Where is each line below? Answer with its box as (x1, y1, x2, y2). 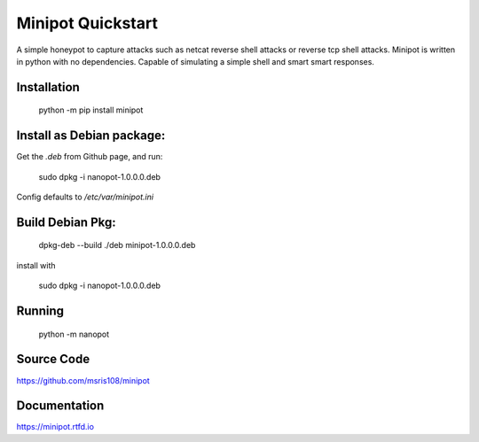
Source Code (16, 352, 90, 367)
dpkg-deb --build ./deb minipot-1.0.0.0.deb (38, 240, 196, 251)
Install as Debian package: (16, 128, 166, 143)
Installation (16, 80, 80, 95)
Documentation (16, 399, 105, 414)
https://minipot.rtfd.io (16, 422, 95, 432)
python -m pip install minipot (38, 105, 144, 115)
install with (16, 260, 56, 270)
